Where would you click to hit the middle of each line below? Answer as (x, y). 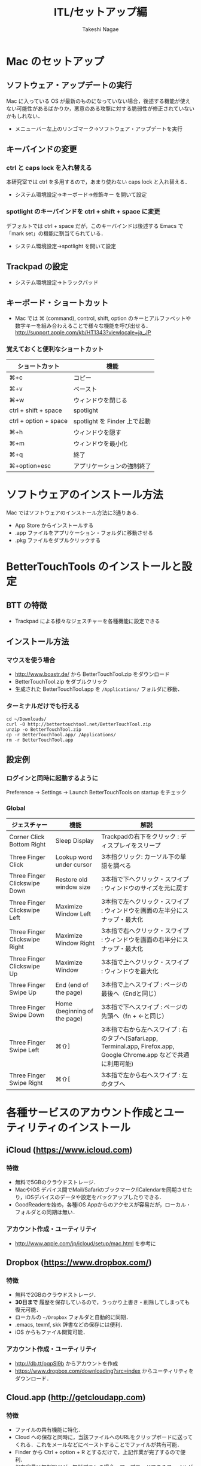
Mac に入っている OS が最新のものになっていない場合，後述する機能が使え (98, 101)
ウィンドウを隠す (97, 432)
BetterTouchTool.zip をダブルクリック (61, 682)
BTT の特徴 (27, 606)
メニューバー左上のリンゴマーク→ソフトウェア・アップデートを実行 (99, 129)
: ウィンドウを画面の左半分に (142, 910)
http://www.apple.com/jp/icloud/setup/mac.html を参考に (86, 1243)
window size (73, 887)
